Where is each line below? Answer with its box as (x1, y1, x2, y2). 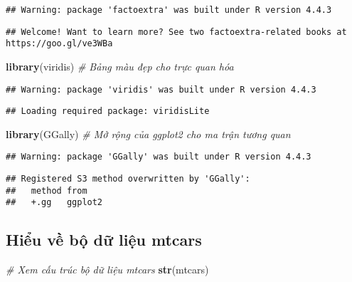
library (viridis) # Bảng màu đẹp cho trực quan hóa (6, 58, 234, 73)
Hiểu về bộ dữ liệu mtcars (6, 229, 202, 251)
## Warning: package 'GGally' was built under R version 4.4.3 (6, 152, 311, 162)
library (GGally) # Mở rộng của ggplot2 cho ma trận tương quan (6, 126, 291, 141)
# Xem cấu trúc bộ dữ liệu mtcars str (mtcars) (6, 262, 209, 277)
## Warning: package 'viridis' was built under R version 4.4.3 (6, 84, 316, 95)
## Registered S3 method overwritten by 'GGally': (6, 174, 250, 184)
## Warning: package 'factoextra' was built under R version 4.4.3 (6, 5, 332, 15)
